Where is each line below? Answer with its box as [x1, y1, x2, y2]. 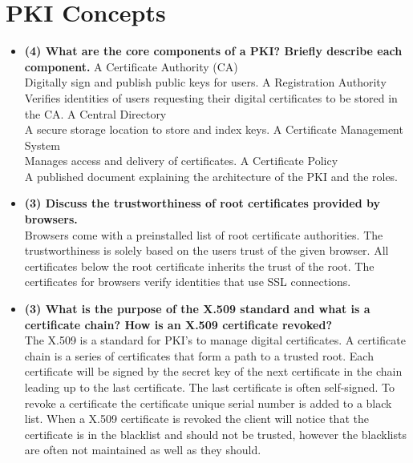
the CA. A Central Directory [24, 105, 167, 122]
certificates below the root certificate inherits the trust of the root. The [24, 257, 375, 274]
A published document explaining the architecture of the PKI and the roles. [24, 167, 399, 184]
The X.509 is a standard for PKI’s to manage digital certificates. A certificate [24, 332, 406, 348]
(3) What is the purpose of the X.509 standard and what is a [24, 300, 370, 317]
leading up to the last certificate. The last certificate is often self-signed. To [24, 379, 395, 395]
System [24, 136, 60, 153]
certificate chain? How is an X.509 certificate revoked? [24, 316, 333, 332]
